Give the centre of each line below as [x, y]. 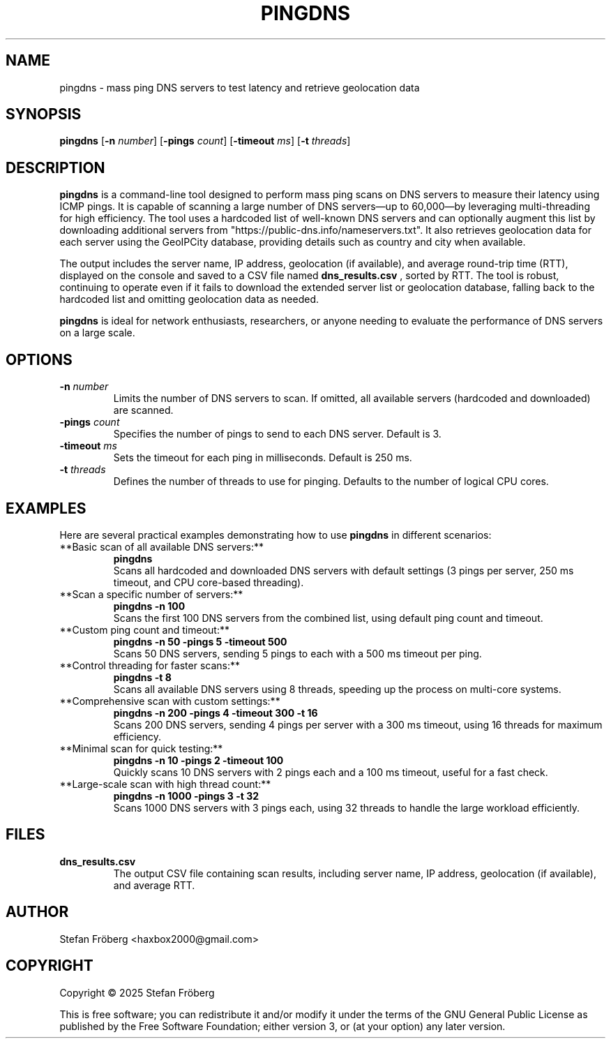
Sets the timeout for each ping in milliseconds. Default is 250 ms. [263, 458]
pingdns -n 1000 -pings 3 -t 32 [186, 796]
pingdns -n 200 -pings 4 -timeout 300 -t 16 [216, 713]
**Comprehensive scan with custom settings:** [170, 701]
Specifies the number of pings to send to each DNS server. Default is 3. [277, 434]
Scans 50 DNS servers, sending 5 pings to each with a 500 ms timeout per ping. [297, 653]
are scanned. [143, 410]
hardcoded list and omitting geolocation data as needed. [189, 299]
